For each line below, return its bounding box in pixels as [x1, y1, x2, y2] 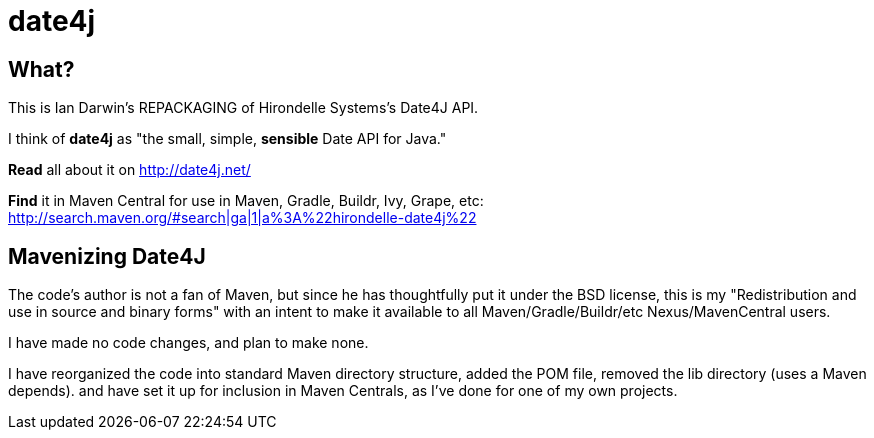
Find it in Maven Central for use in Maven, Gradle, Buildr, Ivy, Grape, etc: [8, 192, 484, 210]
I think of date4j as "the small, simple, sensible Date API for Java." [8, 130, 447, 148]
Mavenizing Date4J [8, 243, 206, 269]
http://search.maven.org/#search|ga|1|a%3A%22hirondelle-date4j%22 [8, 209, 477, 227]
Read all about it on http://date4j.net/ [8, 161, 251, 179]
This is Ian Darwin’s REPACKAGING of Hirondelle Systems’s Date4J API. [8, 99, 479, 117]
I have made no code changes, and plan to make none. [8, 334, 369, 352]
